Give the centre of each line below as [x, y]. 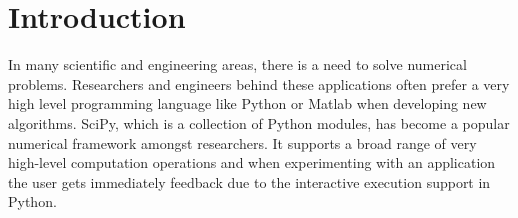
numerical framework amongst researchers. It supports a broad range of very [242, 142]
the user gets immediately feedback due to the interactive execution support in [249, 181]
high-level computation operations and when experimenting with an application [252, 162]
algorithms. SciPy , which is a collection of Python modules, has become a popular [259, 122]
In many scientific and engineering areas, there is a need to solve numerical [237, 64]
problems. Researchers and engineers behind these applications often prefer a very [259, 83]
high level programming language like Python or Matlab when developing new [247, 103]
